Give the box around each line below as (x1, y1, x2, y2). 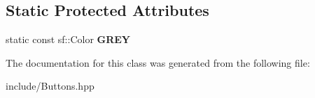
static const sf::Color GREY (6, 32, 131, 47)
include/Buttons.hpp (6, 79, 94, 93)
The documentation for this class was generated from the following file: (6, 55, 310, 70)
